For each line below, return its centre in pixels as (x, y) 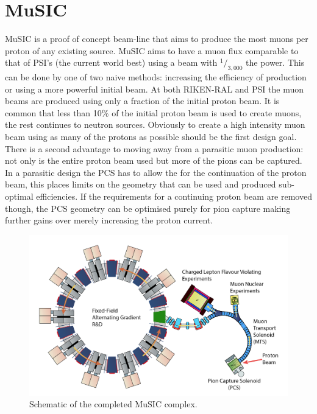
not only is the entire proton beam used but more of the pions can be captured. (154, 160)
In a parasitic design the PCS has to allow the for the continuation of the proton (156, 172)
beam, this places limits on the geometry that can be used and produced (141, 184)
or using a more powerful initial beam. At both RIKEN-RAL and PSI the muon (155, 89)
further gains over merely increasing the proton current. (109, 220)
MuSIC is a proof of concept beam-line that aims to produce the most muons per (157, 39)
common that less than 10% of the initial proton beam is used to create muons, (153, 112)
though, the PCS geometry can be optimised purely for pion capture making (148, 208)
